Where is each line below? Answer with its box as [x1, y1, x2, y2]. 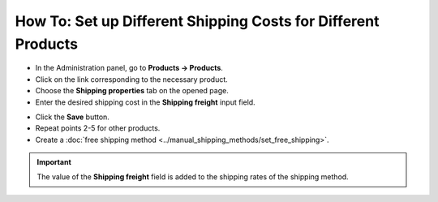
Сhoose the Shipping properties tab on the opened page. [35, 86, 229, 96]
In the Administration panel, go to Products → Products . [35, 63, 223, 73]
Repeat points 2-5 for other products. [35, 123, 161, 133]
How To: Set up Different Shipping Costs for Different [15, 12, 380, 30]
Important [36, 157, 72, 167]
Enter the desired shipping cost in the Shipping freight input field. [35, 97, 255, 107]
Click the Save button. [35, 112, 109, 122]
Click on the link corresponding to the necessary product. [35, 74, 229, 84]
